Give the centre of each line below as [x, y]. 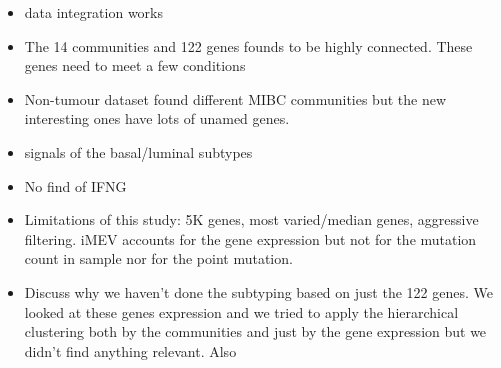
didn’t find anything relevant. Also [130, 350]
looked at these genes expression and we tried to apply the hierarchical [241, 311]
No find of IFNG [75, 185]
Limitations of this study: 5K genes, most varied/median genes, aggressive [251, 219]
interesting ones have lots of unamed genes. [157, 118]
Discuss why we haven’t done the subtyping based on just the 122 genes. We [258, 291]
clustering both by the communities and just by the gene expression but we [255, 331]
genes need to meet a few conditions [135, 65]
